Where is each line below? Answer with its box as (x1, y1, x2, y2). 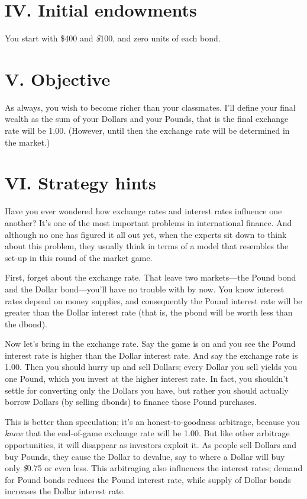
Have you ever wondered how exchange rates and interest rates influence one (5, 205, 282, 217)
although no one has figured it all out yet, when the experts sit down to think (5, 228, 287, 240)
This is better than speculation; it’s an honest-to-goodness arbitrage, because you (5, 415, 300, 427)
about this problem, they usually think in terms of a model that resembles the (5, 240, 289, 252)
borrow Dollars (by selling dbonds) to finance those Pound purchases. (5, 395, 257, 408)
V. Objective (5, 66, 111, 91)
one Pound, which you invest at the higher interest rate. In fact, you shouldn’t (5, 372, 289, 385)
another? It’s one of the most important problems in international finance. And (5, 216, 292, 228)
